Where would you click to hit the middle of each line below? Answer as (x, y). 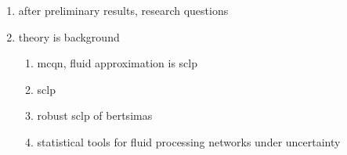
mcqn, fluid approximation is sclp (117, 63)
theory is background (69, 36)
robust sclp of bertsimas (95, 115)
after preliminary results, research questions (123, 10)
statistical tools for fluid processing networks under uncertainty (189, 141)
